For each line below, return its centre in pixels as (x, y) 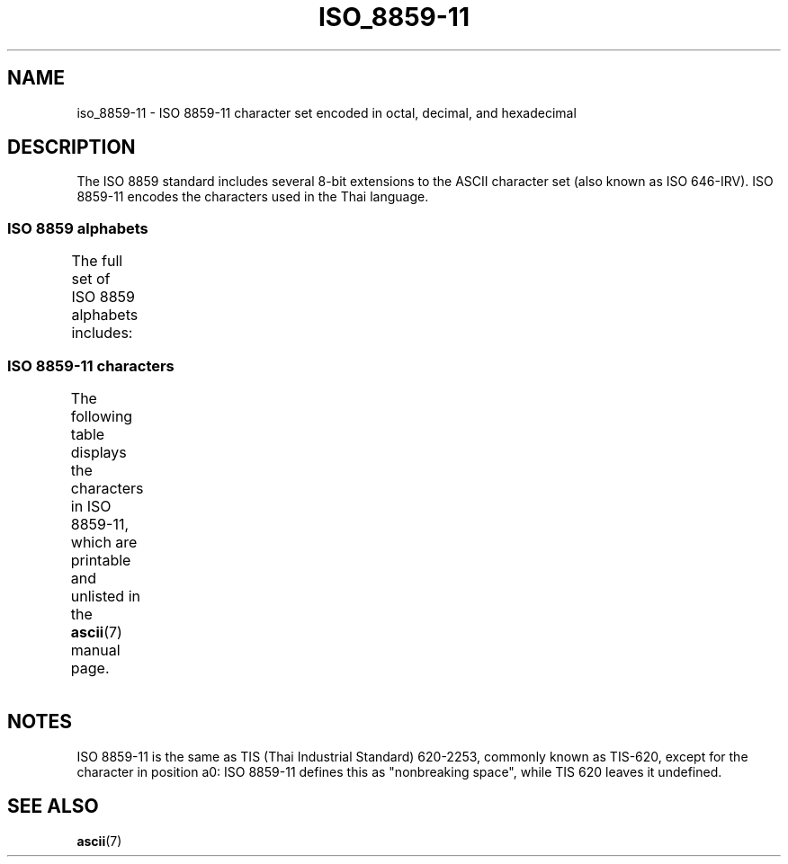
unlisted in (105, 596)
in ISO (91, 506)
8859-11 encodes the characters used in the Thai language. (253, 197)
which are (104, 542)
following (102, 416)
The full (97, 261)
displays (98, 452)
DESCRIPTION (72, 147)
